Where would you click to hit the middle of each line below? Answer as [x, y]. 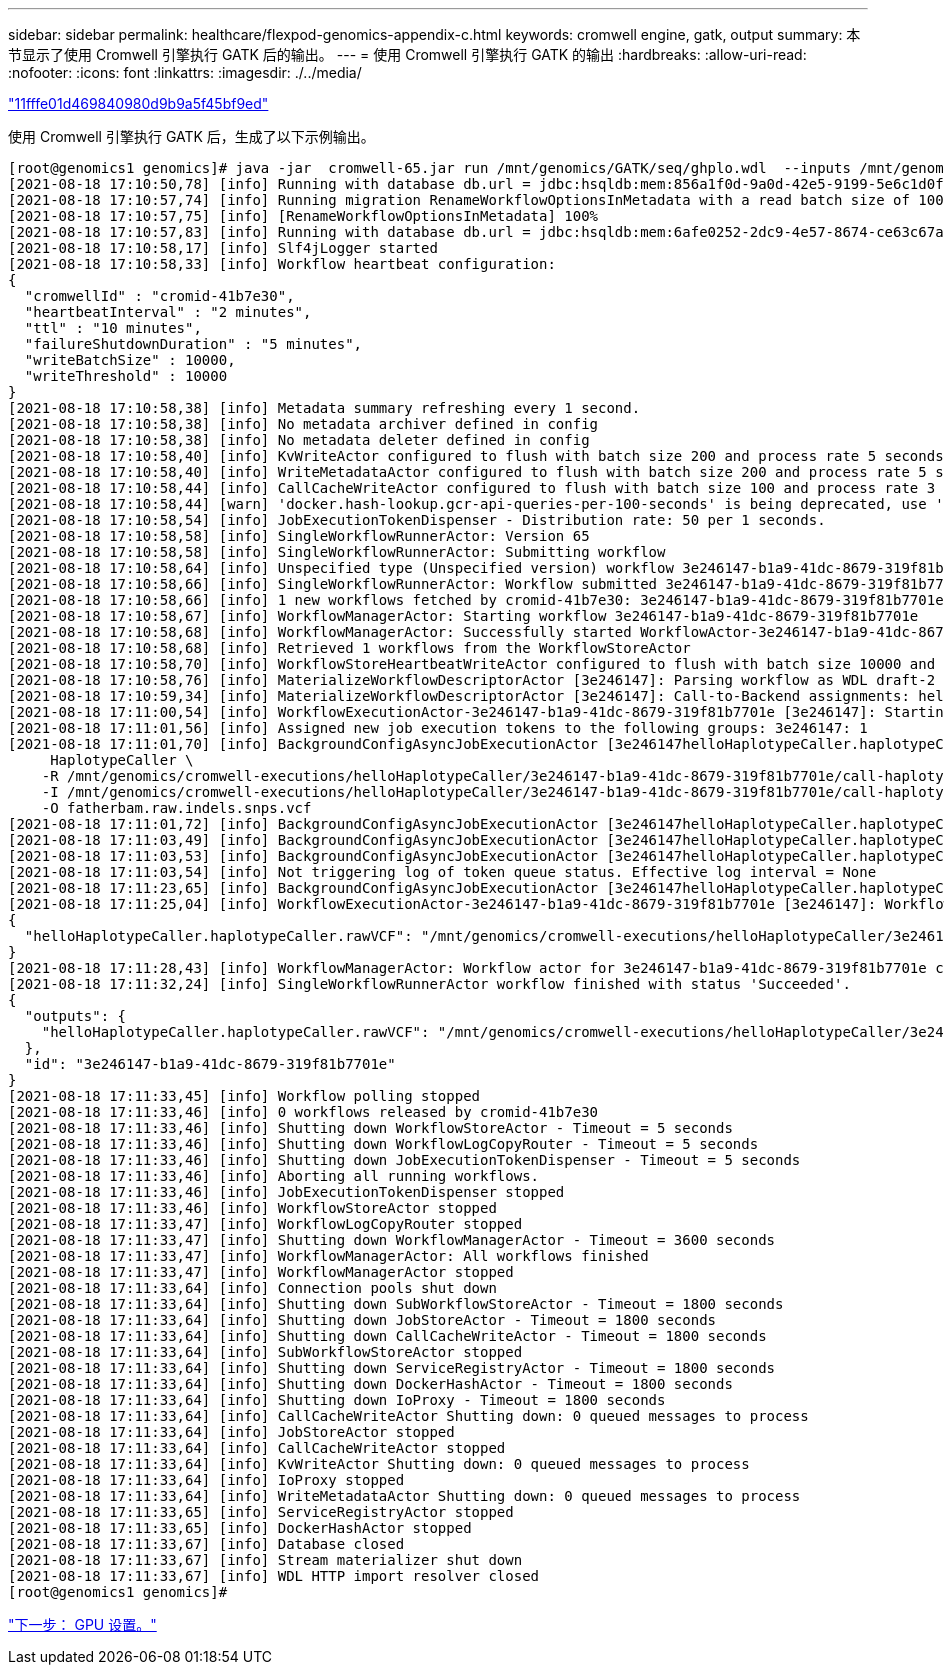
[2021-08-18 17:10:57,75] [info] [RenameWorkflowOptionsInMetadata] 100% [303, 216]
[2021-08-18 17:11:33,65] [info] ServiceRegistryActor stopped [261, 1512]
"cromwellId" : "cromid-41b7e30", [159, 296]
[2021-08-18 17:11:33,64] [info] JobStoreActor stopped [231, 1432]
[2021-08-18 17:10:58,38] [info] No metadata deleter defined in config [299, 440]
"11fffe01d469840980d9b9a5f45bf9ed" [138, 103]
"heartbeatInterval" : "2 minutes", [168, 312]
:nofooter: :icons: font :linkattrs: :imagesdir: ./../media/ [185, 72]
